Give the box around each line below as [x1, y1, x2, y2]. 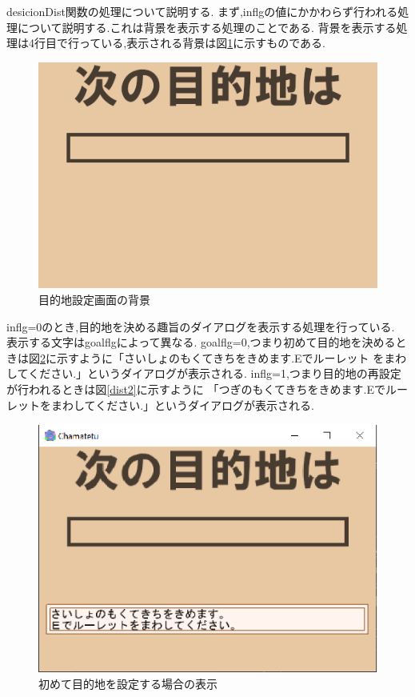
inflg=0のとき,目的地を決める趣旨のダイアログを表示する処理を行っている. [6, 318, 395, 334]
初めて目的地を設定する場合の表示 [38, 675, 217, 691]
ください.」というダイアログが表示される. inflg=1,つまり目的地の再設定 [28, 365, 401, 382]
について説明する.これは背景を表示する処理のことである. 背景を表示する [17, 18, 397, 35]
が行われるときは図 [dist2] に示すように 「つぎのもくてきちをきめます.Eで [6, 381, 385, 397]
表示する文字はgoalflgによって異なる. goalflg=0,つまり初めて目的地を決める [6, 334, 396, 351]
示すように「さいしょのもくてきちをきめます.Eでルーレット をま [56, 349, 396, 366]
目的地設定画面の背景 [38, 291, 150, 308]
